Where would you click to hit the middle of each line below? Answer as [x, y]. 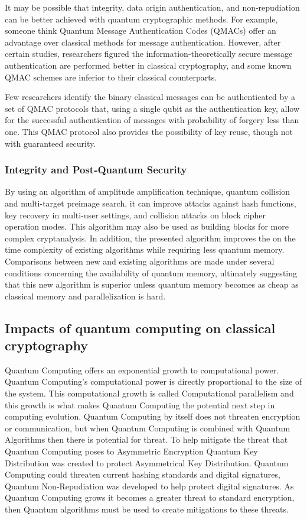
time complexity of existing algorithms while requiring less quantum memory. [145, 249]
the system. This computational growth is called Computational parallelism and [149, 393]
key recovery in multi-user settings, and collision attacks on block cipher [135, 215]
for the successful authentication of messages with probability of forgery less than [152, 120]
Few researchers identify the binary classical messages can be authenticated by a [150, 97]
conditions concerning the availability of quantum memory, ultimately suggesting [151, 273]
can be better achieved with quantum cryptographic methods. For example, [141, 19]
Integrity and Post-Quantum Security [96, 170]
